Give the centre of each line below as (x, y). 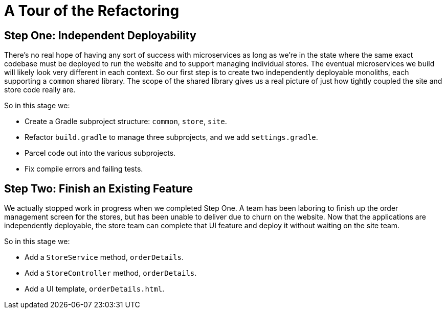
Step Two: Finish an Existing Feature (98, 188)
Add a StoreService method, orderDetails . (104, 257)
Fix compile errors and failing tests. (84, 169)
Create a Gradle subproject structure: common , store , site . (126, 122)
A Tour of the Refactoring (92, 11)
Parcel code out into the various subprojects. (100, 153)
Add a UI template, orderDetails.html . (95, 289)
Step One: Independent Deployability (100, 35)
